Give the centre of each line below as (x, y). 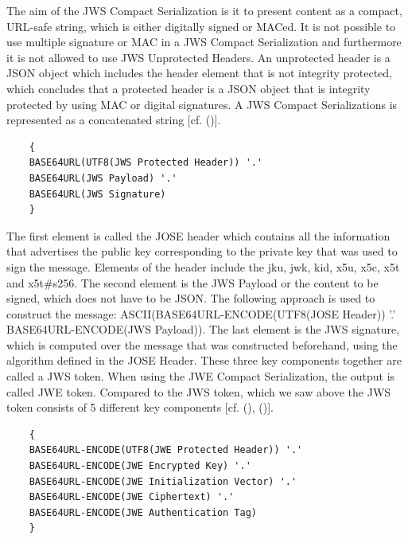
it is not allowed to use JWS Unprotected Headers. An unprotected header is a (198, 57)
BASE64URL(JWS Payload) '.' (103, 178)
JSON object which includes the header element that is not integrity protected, (200, 73)
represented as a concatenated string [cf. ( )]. (114, 120)
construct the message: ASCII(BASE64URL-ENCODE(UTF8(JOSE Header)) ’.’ (201, 313)
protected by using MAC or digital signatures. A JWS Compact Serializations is (202, 104)
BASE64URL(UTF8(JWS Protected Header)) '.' (146, 163)
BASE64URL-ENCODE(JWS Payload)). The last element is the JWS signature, (203, 329)
